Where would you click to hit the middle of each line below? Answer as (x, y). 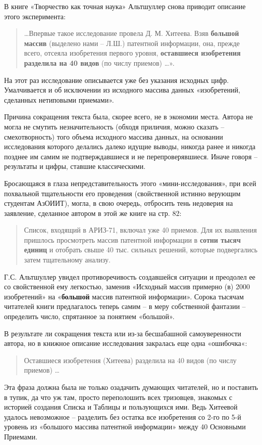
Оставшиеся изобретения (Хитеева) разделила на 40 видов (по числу (130, 360)
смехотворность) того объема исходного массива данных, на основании (114, 136)
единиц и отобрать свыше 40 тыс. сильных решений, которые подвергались (141, 250)
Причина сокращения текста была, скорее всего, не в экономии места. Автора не (128, 117)
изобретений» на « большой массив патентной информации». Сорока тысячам (124, 296)
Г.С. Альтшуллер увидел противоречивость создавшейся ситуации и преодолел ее (130, 276)
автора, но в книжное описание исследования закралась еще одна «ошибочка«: (126, 343)
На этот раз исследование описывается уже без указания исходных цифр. (117, 80)
